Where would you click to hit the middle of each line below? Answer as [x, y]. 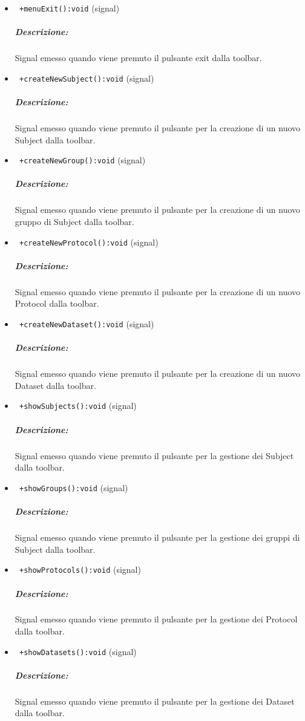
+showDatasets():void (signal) [78, 651]
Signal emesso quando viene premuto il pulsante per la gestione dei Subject [154, 455]
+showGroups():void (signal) [74, 487]
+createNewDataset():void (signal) [87, 324]
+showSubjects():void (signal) [78, 406]
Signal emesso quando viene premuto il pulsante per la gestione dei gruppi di [157, 537]
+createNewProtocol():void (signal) [89, 242]
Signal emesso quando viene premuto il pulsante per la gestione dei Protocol [156, 619]
